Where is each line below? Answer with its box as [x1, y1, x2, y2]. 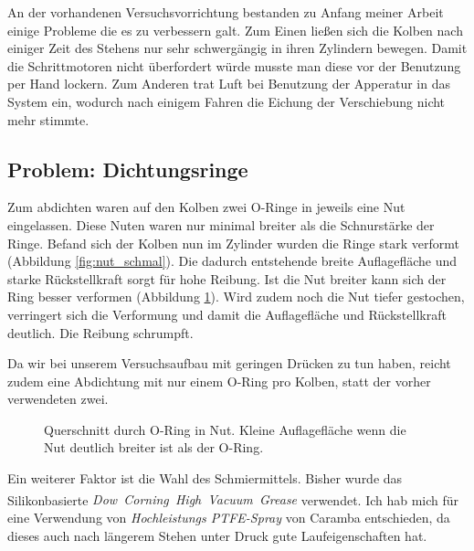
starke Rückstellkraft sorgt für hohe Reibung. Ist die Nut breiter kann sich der [7, 269, 447, 288]
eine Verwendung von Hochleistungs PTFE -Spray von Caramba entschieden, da [7, 507, 450, 526]
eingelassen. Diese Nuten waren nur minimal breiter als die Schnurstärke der [7, 215, 435, 234]
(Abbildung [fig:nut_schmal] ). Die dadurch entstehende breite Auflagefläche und [7, 251, 458, 270]
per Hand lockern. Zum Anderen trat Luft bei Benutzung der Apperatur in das [7, 74, 450, 93]
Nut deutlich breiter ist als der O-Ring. [44, 438, 264, 457]
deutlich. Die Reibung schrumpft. [7, 323, 194, 342]
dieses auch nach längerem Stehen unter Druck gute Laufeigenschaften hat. [7, 525, 427, 545]
